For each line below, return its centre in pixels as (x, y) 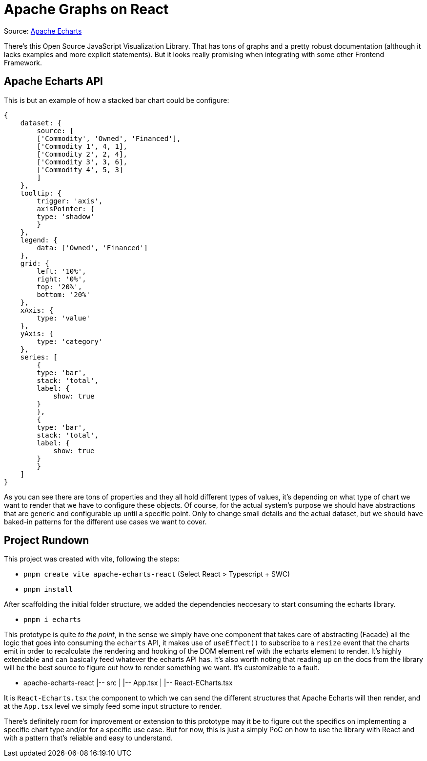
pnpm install (48, 590)
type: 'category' (70, 341)
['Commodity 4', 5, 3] (80, 170)
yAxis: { (37, 333)
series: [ (39, 357)
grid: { (35, 263)
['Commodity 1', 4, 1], (82, 146)
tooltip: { (41, 193)
